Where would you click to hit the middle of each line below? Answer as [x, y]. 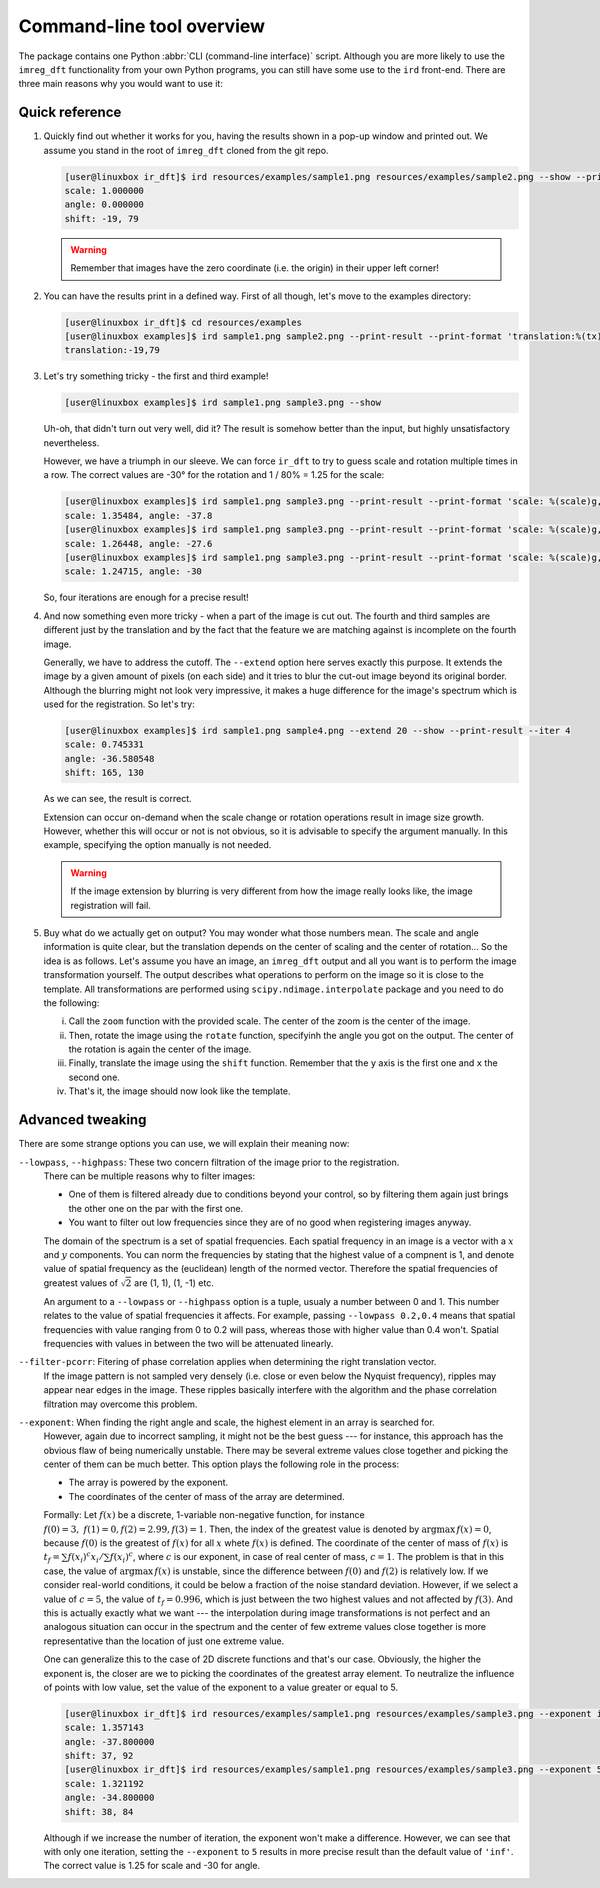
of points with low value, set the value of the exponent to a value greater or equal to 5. [221, 1687]
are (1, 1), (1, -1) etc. [173, 1282]
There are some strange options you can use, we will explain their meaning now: [184, 1144]
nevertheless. [71, 442]
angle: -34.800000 [109, 1798]
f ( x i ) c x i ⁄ [85, 1557]
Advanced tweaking [82, 1120]
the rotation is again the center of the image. [160, 1049]
